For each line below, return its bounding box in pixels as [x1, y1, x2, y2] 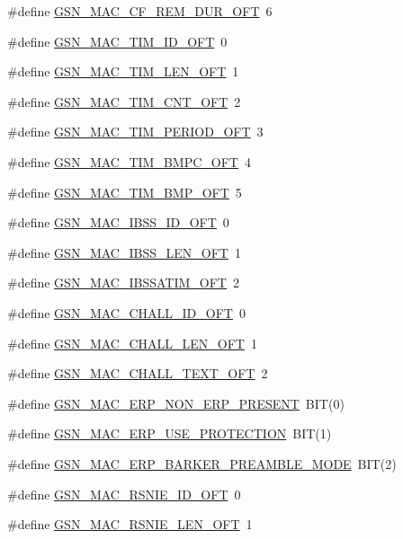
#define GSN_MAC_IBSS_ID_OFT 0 [7, 213, 229, 232]
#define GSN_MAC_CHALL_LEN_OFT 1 [7, 333, 257, 352]
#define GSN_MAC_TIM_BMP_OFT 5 [7, 182, 242, 201]
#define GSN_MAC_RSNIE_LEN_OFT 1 [7, 515, 253, 534]
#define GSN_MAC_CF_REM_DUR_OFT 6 [7, 2, 273, 20]
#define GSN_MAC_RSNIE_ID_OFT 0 [7, 484, 241, 503]
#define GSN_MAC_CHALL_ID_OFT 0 [7, 303, 246, 322]
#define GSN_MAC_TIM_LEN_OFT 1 [7, 62, 239, 81]
